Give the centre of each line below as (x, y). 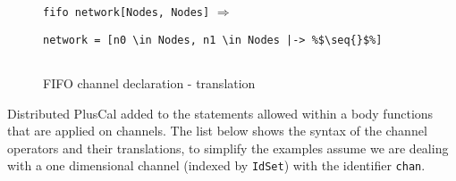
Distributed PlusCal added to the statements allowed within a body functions (220, 113)
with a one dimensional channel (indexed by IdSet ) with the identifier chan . (216, 165)
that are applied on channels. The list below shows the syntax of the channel (217, 131)
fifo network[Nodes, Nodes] (127, 12)
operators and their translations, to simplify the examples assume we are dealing (228, 148)
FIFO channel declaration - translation (149, 82)
